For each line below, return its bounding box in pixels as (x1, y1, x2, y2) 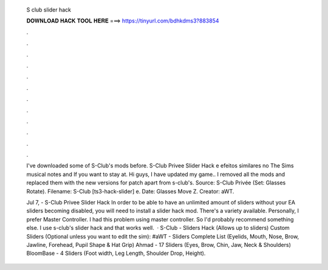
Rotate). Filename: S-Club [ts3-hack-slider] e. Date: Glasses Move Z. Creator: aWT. (26, 187, 234, 195)
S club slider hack (26, 6, 72, 13)
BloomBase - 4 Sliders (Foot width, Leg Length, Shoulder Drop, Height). (26, 249, 206, 257)
